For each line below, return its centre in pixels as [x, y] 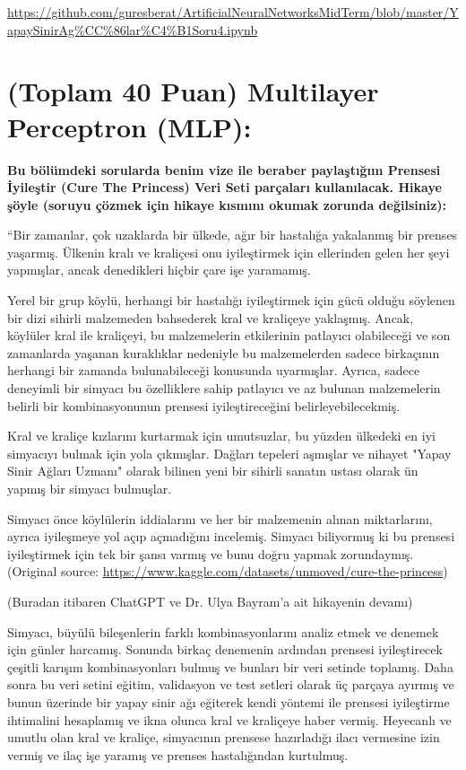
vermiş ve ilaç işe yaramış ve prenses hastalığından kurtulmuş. [178, 754]
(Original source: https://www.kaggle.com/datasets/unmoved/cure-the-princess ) [228, 571]
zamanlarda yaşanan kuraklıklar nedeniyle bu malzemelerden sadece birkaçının [224, 352]
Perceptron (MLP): [129, 126]
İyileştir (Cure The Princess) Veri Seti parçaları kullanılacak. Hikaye [224, 187]
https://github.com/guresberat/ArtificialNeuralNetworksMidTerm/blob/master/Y [233, 12]
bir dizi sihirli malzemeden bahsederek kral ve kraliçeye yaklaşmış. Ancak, [211, 317]
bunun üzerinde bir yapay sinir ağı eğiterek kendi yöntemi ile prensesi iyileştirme [229, 701]
